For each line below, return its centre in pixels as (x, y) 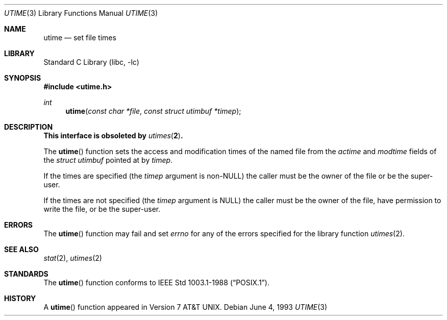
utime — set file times (80, 38)
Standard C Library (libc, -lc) (91, 62)
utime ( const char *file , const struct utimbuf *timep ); (153, 111)
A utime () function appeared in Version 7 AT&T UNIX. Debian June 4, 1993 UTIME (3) (185, 307)
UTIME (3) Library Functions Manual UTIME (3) (81, 13)
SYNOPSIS (23, 78)
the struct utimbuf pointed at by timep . (108, 160)
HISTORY (20, 298)
